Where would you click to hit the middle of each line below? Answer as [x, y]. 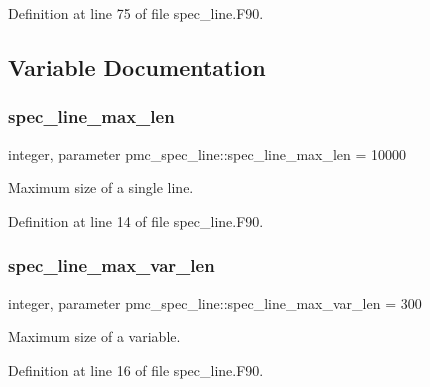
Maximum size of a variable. [94, 336]
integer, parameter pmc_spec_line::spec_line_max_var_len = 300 [215, 302]
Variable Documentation [137, 66]
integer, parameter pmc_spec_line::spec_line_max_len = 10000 [207, 153]
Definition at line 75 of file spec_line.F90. [136, 13]
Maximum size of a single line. [101, 187]
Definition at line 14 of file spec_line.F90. [136, 220]
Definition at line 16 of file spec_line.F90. [136, 369]
